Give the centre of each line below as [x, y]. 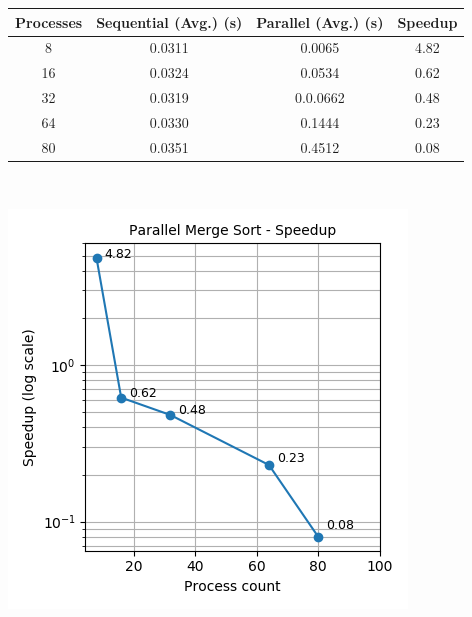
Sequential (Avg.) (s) [169, 21]
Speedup [427, 21]
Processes [49, 21]
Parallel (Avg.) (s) [320, 21]
